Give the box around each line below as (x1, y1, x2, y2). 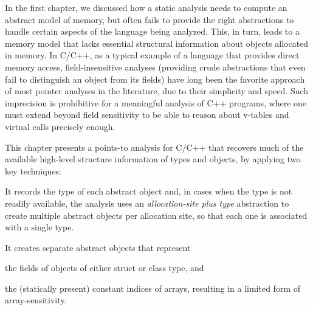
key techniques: (5, 164, 62, 177)
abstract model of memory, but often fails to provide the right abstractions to (5, 13, 294, 26)
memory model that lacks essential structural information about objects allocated (5, 36, 309, 49)
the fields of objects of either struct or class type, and (5, 261, 204, 274)
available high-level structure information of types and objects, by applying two (5, 153, 301, 165)
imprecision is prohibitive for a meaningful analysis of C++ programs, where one (5, 96, 307, 109)
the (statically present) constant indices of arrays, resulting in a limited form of (5, 281, 300, 294)
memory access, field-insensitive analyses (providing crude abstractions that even (5, 60, 306, 73)
